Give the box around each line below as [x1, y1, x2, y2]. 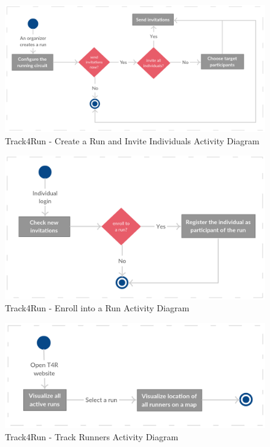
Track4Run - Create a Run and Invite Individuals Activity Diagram [5, 134, 260, 147]
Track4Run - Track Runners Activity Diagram [5, 430, 179, 443]
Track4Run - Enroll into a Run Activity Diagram [5, 301, 190, 314]
